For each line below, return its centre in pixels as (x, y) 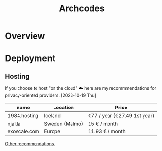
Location (64, 108)
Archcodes (82, 9)
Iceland (52, 116)
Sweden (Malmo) (63, 124)
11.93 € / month (107, 131)
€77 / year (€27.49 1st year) (121, 116)
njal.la (14, 124)
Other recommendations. (30, 144)
